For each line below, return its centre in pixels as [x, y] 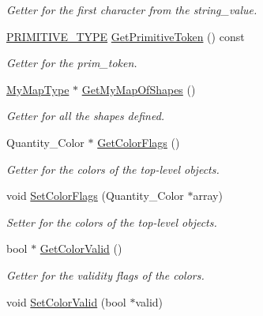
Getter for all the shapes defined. [86, 116]
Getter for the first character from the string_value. [132, 9]
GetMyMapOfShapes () [139, 89]
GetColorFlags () [139, 142]
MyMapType [38, 89]
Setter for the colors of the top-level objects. [112, 222]
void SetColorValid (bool [66, 301]
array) [208, 196]
